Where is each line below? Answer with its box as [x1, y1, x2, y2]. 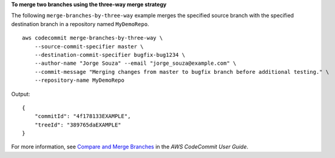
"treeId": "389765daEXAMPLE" [34, 121, 121, 128]
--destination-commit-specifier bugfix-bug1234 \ [34, 51, 185, 58]
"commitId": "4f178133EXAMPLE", [34, 113, 131, 120]
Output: [11, 90, 30, 97]
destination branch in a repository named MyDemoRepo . [11, 20, 149, 27]
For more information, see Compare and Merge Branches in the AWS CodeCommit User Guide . [11, 143, 249, 151]
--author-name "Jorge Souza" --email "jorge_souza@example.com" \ [34, 60, 237, 67]
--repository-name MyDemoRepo [34, 77, 124, 84]
